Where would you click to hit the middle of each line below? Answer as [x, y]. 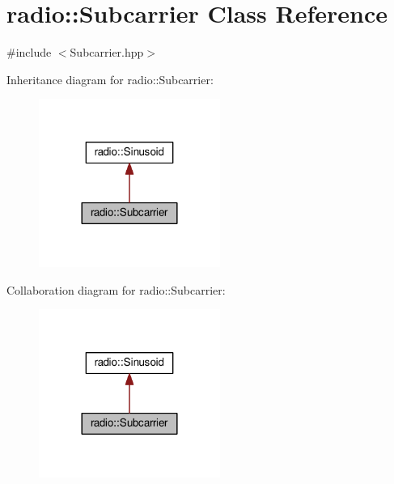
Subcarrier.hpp [107, 52]
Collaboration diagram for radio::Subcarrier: [116, 289]
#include [29, 52]
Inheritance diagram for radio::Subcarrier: [110, 79]
